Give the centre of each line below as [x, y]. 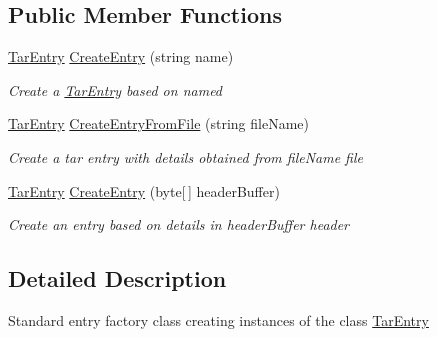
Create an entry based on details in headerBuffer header [179, 224]
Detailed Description [117, 278]
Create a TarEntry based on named [115, 89]
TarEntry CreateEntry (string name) [121, 56]
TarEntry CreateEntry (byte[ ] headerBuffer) [144, 190]
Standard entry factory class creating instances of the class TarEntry [218, 319]
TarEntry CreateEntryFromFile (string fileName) [158, 123]
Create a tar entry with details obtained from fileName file [186, 156]
